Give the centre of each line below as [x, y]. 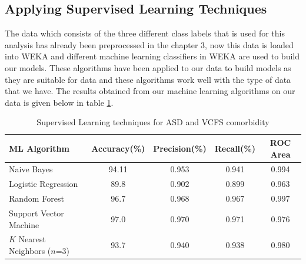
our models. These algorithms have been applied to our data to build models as [148, 67]
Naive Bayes [31, 169]
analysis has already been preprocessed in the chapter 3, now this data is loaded [149, 44]
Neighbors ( [30, 250]
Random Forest [36, 198]
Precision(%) [180, 148]
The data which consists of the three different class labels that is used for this [145, 33]
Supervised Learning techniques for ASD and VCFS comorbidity [153, 122]
